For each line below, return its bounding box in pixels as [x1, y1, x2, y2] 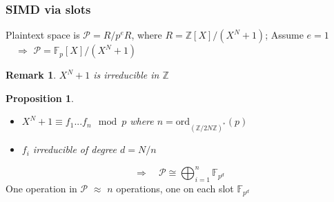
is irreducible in [93, 68, 159, 82]
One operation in [6, 181, 77, 196]
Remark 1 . [6, 68, 57, 82]
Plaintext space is [6, 28, 80, 42]
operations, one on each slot [116, 181, 234, 196]
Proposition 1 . [6, 90, 74, 105]
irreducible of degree [32, 142, 117, 156]
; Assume [265, 28, 304, 42]
